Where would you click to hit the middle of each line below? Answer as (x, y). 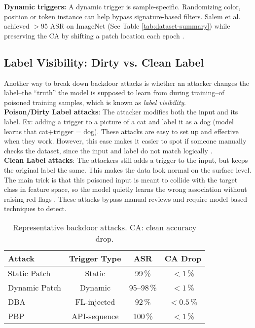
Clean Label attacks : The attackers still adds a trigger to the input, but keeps (126, 160)
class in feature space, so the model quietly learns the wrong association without (126, 189)
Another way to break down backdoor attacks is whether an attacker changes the (127, 83)
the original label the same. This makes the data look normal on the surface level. (128, 169)
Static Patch (29, 273)
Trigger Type (95, 258)
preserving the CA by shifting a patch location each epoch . (94, 35)
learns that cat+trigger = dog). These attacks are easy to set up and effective (121, 131)
